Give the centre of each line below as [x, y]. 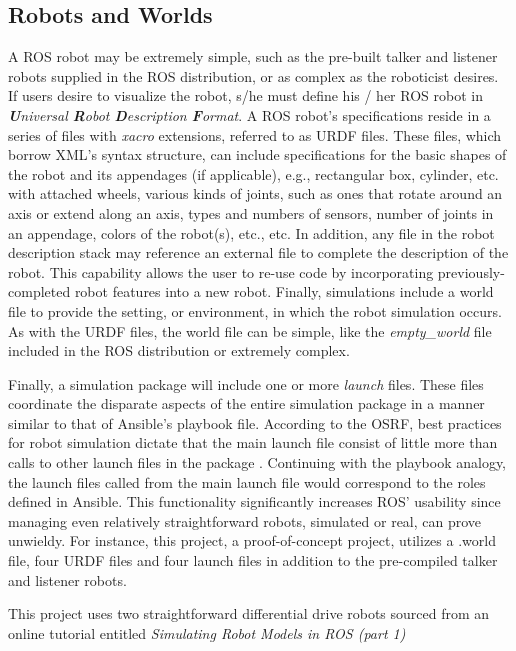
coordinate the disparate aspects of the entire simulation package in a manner [246, 403]
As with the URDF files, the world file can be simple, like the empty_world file [250, 330]
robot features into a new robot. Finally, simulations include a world [284, 291]
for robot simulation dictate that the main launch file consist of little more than [253, 442]
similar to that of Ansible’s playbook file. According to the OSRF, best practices [255, 422]
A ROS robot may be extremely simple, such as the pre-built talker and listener [253, 56]
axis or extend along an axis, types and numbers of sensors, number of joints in [251, 212]
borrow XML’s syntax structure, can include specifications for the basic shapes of [257, 154]
